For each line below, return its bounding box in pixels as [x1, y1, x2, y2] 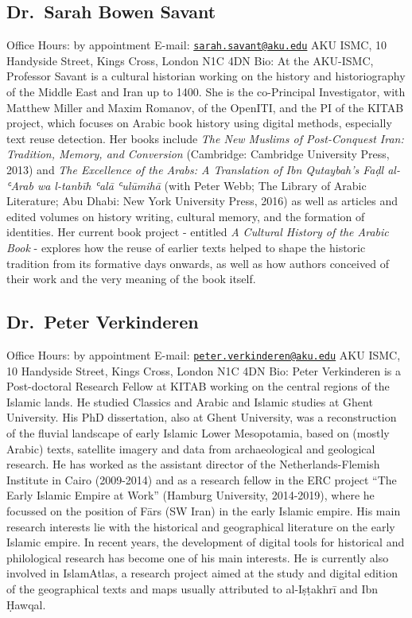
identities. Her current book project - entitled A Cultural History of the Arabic [6, 223, 389, 240]
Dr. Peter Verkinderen [6, 309, 199, 334]
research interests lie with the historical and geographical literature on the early [6, 518, 395, 534]
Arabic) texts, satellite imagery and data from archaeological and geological [6, 440, 375, 457]
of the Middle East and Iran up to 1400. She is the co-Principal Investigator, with [6, 84, 406, 100]
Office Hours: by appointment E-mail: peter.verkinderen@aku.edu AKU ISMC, [6, 346, 401, 363]
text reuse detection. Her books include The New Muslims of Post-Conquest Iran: [6, 130, 404, 146]
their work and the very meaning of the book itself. [6, 270, 256, 287]
